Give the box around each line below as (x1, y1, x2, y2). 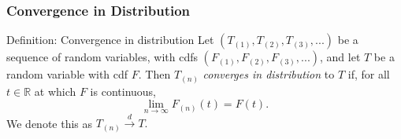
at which (34, 82, 76, 99)
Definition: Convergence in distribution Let (6, 31, 214, 48)
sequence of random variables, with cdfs (6, 49, 198, 65)
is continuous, (90, 82, 156, 99)
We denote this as (6, 115, 93, 131)
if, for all (347, 66, 390, 82)
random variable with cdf (6, 66, 128, 82)
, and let (320, 49, 361, 65)
